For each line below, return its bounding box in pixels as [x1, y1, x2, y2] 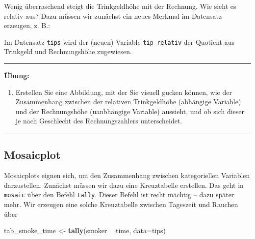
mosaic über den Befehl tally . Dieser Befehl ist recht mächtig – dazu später [4, 189, 234, 200]
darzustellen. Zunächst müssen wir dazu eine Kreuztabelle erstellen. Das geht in [4, 179, 244, 190]
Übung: [4, 70, 29, 81]
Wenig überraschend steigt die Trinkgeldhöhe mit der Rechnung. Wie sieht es [4, 1, 236, 11]
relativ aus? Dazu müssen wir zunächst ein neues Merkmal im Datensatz [4, 10, 222, 21]
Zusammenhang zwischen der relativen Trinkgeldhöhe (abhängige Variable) [15, 96, 241, 107]
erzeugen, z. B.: [4, 20, 50, 30]
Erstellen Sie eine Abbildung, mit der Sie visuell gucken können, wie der [15, 87, 232, 97]
